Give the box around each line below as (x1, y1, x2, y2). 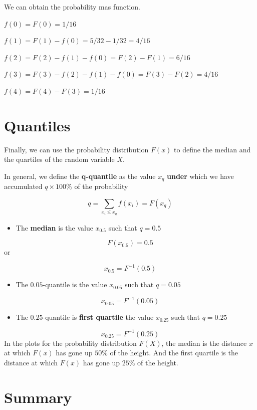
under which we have (166, 170, 234, 181)
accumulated (4, 181, 43, 191)
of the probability (74, 181, 128, 191)
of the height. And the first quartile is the (110, 347, 238, 358)
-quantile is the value (43, 279, 107, 290)
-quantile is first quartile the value (43, 312, 154, 322)
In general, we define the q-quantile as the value (4, 170, 156, 181)
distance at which (4, 357, 58, 367)
